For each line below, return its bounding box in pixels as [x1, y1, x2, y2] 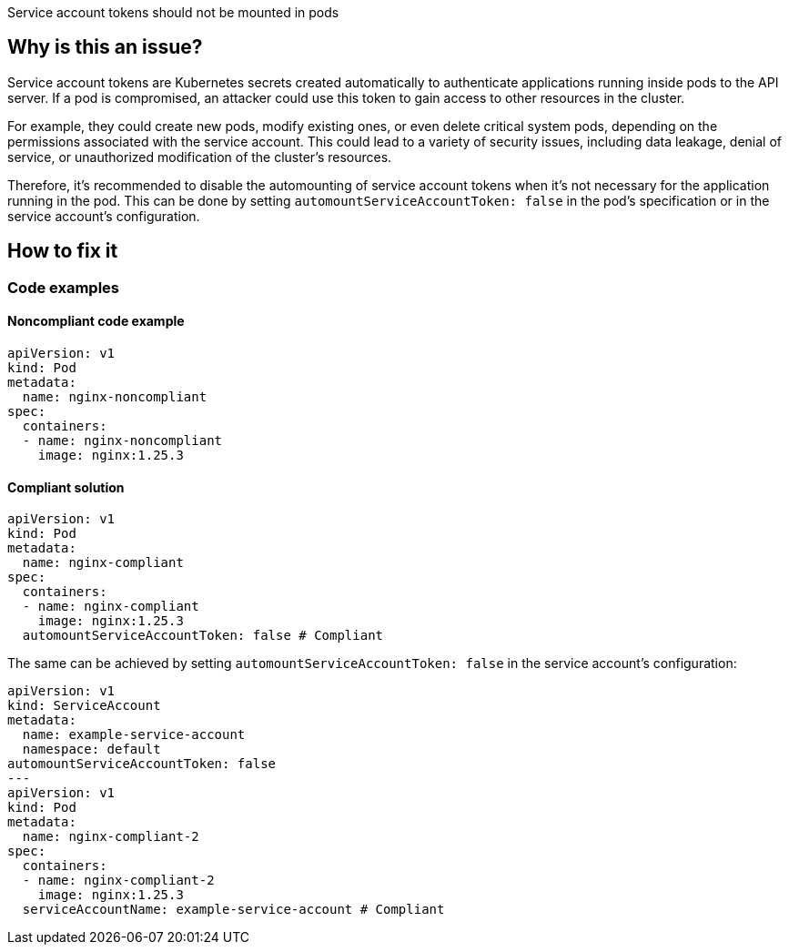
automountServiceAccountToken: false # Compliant [22, 628, 384, 643]
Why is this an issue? [7, 35, 203, 59]
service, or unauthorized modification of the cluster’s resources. [7, 148, 392, 165]
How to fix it [7, 239, 118, 263]
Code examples [7, 278, 120, 297]
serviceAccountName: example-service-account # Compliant [22, 902, 445, 917]
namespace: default [22, 742, 161, 757]
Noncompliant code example [7, 313, 185, 329]
